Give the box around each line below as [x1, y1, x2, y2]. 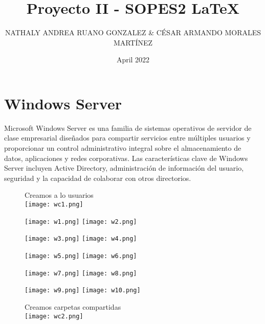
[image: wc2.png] [25, 312, 83, 320]
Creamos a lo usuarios [25, 190, 94, 200]
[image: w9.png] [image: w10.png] [25, 287, 141, 294]
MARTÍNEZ [113, 37, 153, 48]
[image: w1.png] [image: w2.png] [25, 218, 137, 225]
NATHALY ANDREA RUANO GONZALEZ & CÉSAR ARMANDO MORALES [5, 27, 261, 38]
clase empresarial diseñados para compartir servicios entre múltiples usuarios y [4, 132, 251, 143]
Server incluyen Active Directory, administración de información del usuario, [4, 163, 244, 173]
